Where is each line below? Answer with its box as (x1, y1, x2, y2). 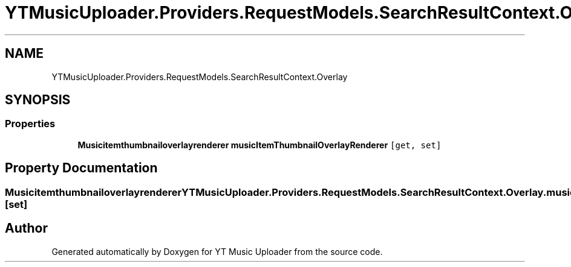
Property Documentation (5, 160, 158, 176)
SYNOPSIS (5, 92, 71, 108)
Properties (5, 118, 56, 130)
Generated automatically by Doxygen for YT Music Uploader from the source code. (51, 246, 383, 257)
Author (5, 221, 48, 236)
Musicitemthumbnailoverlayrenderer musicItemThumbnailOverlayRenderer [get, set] (77, 139, 442, 150)
